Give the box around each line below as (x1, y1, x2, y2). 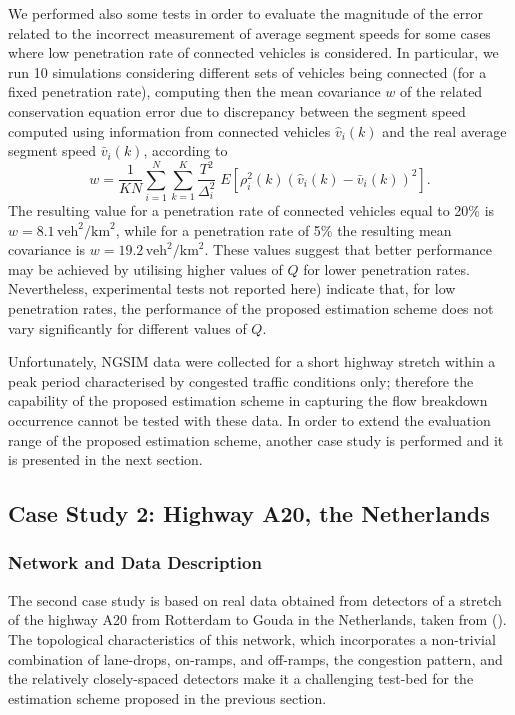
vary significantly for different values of (8, 317, 247, 338)
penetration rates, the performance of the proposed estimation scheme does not (8, 298, 494, 319)
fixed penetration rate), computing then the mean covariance (8, 81, 381, 102)
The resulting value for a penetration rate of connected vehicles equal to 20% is (8, 200, 495, 221)
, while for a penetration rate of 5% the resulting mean (115, 219, 452, 240)
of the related (400, 81, 483, 102)
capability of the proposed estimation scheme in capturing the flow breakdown (8, 390, 488, 411)
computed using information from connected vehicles (8, 120, 331, 141)
